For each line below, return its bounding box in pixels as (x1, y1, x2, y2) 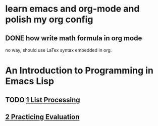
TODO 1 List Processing (5, 95, 80, 104)
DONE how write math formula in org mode (5, 34, 142, 42)
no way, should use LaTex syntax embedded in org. (5, 47, 112, 53)
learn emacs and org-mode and (5, 3, 140, 15)
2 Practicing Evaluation (5, 112, 80, 121)
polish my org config (5, 14, 93, 25)
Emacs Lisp (5, 76, 55, 87)
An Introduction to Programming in (5, 65, 154, 76)
